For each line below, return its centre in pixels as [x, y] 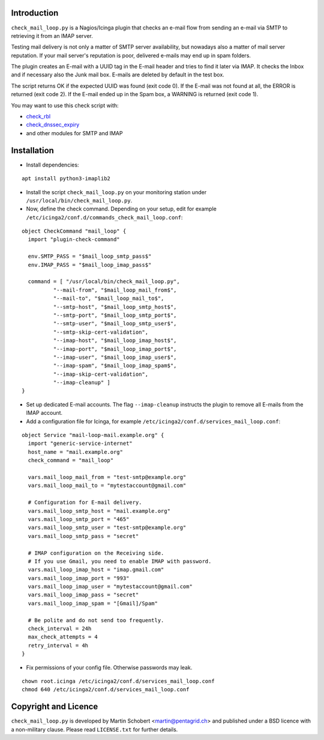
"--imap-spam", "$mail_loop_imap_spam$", [115, 366]
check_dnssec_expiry [53, 125]
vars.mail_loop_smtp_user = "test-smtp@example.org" [107, 528]
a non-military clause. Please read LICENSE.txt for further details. [94, 729]
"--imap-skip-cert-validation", [101, 374]
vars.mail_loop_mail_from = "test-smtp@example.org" [107, 477]
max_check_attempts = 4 [63, 637]
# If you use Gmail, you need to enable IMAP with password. [120, 561]
